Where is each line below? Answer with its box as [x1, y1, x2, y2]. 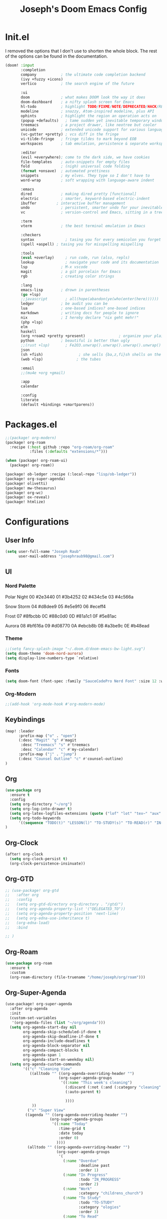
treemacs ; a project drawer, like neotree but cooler [20, 123, 157, 128]
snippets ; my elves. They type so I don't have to [20, 173, 150, 178]
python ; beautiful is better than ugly [20, 338, 130, 344]
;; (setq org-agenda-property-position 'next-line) [5, 911, 119, 916]
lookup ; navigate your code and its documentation [20, 260, 159, 265]
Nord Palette [5, 583, 36, 590]
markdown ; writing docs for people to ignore [20, 311, 139, 316]
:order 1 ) [79, 1168, 99, 1173]
